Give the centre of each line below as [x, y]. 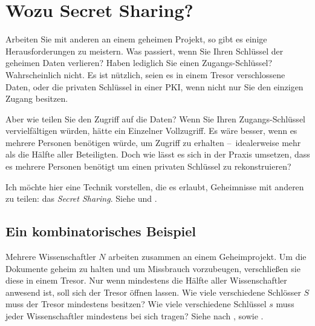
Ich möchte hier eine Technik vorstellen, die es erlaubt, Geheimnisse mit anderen [155, 186]
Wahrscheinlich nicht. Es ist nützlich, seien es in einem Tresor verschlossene [145, 74]
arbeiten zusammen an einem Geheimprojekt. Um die [207, 257]
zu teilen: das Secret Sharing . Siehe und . [81, 198]
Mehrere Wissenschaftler [51, 257]
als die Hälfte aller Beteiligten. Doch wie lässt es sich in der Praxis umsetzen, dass [158, 154]
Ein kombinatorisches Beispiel [101, 231]
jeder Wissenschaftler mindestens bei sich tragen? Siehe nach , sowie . [135, 316]
